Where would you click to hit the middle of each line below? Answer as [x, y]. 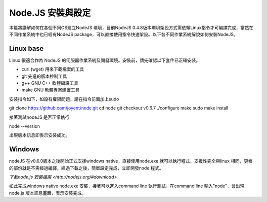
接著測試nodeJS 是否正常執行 [39, 117]
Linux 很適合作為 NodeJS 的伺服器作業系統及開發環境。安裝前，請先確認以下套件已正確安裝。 [105, 60]
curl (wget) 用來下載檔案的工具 [53, 69]
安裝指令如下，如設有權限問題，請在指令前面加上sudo [64, 99]
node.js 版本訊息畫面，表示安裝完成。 [48, 193]
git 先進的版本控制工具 [44, 76]
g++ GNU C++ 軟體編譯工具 [50, 83]
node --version [24, 126]
